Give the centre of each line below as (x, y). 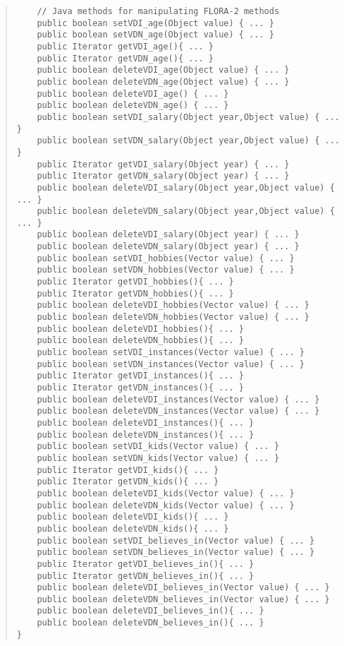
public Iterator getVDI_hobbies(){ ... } (135, 282)
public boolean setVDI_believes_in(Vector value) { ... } (176, 540)
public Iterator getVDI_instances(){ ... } (140, 376)
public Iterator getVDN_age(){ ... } (125, 58)
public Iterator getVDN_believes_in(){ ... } (146, 576)
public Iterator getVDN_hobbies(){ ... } (135, 293)
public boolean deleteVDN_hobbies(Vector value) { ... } (173, 317)
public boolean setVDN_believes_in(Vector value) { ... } (176, 552)
